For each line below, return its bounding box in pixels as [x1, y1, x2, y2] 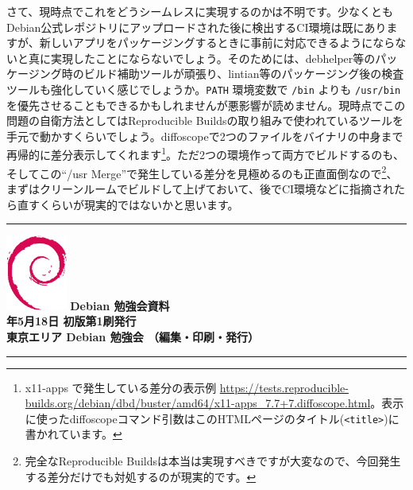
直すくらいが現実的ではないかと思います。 [17, 196, 239, 212]
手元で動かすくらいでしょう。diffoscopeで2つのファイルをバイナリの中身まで [6, 127, 403, 144]
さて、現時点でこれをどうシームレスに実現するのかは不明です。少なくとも [6, 3, 393, 19]
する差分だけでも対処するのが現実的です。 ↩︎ [25, 468, 257, 484]
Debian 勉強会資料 [70, 297, 170, 313]
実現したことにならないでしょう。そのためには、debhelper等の [50, 49, 376, 66]
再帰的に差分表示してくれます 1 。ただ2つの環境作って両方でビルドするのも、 [6, 144, 404, 163]
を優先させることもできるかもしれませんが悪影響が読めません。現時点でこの [6, 96, 406, 113]
